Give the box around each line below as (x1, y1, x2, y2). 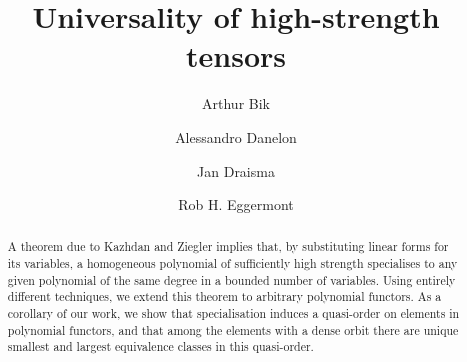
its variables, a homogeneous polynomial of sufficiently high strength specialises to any (7, 255, 458, 272)
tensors (186, 35, 286, 76)
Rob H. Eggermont (178, 194, 294, 215)
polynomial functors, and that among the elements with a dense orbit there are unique (7, 321, 459, 338)
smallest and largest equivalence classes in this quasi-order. (7, 338, 314, 355)
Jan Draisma (197, 160, 275, 181)
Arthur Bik (202, 93, 270, 114)
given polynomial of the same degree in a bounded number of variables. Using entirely (7, 271, 456, 288)
